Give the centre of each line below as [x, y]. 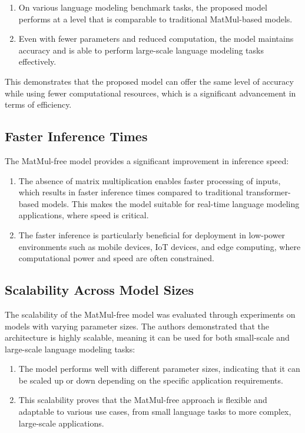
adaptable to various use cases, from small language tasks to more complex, [155, 412]
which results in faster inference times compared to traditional [131, 192]
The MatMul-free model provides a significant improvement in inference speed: [147, 160]
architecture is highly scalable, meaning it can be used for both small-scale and [147, 337]
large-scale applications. [61, 423]
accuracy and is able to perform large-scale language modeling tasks [141, 50]
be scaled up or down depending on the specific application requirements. [151, 380]
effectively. [37, 61]
